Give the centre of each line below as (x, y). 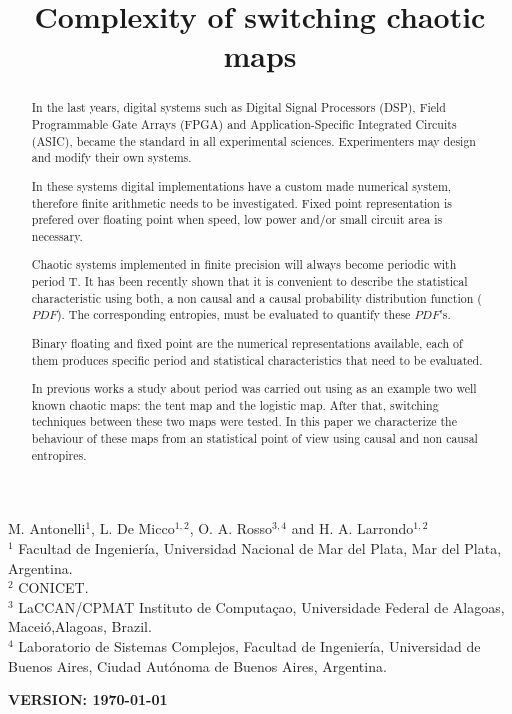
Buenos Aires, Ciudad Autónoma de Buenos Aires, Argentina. (197, 665)
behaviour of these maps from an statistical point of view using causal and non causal (254, 438)
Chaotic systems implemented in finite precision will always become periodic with (244, 264)
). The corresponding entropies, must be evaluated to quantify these (233, 314)
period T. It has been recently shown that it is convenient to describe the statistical (249, 281)
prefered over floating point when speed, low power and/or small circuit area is (237, 219)
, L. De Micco (133, 528)
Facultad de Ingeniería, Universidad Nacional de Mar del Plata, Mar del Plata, (260, 547)
